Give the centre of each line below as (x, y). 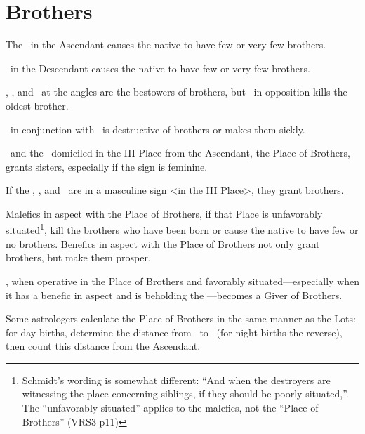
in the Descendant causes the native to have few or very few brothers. (160, 68)
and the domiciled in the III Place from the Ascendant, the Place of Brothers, (180, 153)
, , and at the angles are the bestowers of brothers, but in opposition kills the (177, 92)
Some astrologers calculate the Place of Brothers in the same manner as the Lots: (181, 318)
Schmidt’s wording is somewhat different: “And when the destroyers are (176, 380)
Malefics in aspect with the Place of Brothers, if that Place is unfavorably (164, 213)
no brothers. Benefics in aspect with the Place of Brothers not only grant (163, 243)
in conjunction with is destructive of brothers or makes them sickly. (158, 129)
